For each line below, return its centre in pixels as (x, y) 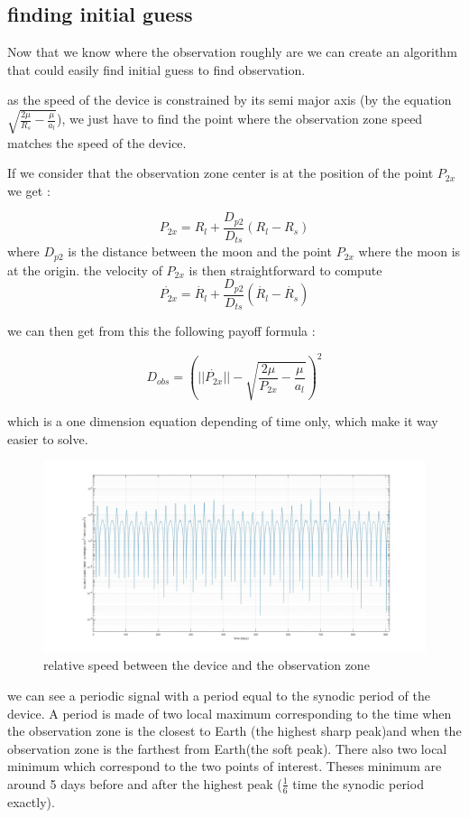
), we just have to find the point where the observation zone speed (240, 119)
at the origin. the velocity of (85, 270)
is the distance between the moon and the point (200, 251)
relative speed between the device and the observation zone (207, 665)
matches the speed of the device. (97, 142)
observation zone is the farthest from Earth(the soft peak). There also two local (227, 748)
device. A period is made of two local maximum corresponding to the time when (230, 713)
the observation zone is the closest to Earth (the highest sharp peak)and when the (234, 731)
